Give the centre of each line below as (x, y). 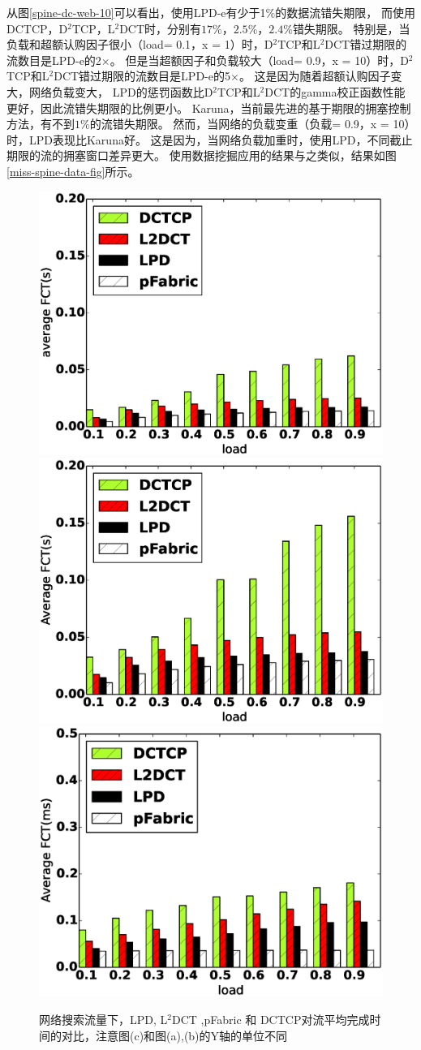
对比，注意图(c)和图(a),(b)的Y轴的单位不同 (174, 1035)
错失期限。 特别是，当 (351, 28)
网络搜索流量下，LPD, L (103, 1019)
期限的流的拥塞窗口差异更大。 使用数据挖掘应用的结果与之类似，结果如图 (202, 155)
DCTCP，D (37, 28)
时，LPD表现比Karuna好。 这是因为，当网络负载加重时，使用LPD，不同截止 (210, 139)
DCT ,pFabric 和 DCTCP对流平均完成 (271, 1019)
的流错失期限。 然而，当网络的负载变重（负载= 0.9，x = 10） (250, 124)
